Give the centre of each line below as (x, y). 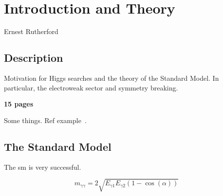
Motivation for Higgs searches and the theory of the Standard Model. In (111, 78)
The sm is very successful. (43, 167)
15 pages (19, 104)
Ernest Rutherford (31, 31)
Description (34, 58)
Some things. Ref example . (45, 120)
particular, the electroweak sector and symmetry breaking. (91, 87)
